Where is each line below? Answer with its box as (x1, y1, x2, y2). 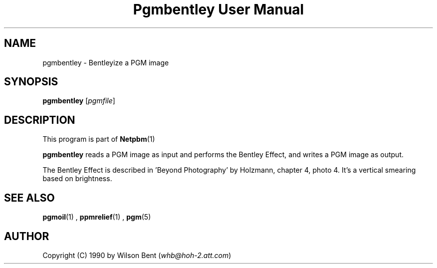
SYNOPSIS (4, 75, 58, 88)
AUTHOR (4, 230, 49, 243)
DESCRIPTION (4, 113, 75, 126)
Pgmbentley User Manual (133, 1, 304, 18)
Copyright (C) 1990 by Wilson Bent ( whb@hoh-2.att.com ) (42, 251, 231, 260)
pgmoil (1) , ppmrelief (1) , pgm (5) (42, 213, 151, 222)
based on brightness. (42, 174, 112, 183)
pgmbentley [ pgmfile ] (42, 96, 115, 105)
